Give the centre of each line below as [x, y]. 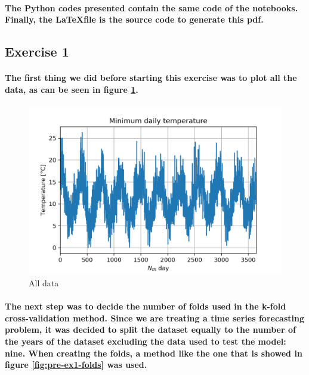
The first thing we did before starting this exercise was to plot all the [151, 78]
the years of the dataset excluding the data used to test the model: [146, 341]
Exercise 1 [37, 51]
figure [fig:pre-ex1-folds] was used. [76, 365]
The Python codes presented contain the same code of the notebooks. [152, 7]
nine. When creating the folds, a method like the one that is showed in [154, 353]
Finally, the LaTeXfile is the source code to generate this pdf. [134, 19]
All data [44, 282]
